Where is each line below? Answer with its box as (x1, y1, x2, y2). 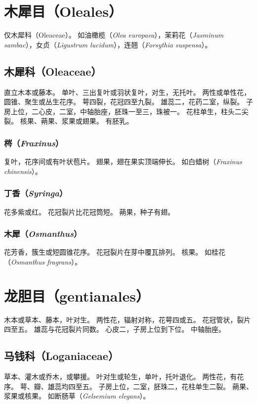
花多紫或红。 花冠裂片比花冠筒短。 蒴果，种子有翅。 (4, 206, 175, 217)
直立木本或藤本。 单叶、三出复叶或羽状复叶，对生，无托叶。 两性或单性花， (4, 87, 251, 97)
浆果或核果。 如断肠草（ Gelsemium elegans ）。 (4, 391, 150, 401)
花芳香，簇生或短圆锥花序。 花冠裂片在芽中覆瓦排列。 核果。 (4, 247, 203, 257)
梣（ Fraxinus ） (4, 136, 64, 149)
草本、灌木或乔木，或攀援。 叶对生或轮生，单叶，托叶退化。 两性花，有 (4, 371, 237, 382)
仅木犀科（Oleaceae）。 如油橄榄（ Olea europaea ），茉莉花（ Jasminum (4, 30, 224, 40)
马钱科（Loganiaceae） (4, 348, 119, 363)
